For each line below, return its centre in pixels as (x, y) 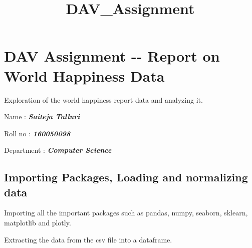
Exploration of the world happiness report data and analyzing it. (103, 99)
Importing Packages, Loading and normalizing (126, 177)
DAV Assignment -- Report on (112, 56)
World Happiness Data (84, 75)
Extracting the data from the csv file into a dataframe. (88, 239)
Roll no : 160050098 (37, 133)
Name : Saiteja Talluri (42, 116)
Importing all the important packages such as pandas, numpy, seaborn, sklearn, (126, 213)
